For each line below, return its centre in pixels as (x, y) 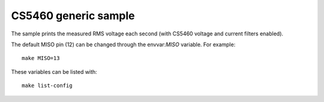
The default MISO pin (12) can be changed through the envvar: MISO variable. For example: (123, 44)
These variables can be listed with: (54, 71)
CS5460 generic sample (73, 16)
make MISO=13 (41, 58)
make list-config (47, 86)
